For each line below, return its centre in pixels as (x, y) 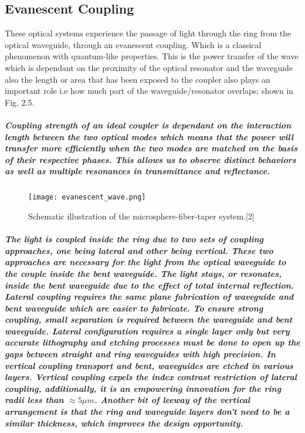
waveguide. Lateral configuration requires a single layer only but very (147, 331)
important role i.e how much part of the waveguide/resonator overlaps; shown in (149, 91)
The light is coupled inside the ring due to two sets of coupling (134, 239)
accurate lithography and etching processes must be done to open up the (152, 342)
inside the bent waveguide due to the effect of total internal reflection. (149, 285)
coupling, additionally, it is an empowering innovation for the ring (143, 388)
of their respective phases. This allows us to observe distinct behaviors (150, 159)
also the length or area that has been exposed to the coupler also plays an (138, 79)
